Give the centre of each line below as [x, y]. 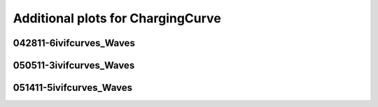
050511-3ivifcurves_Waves [74, 65]
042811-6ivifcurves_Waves [74, 43]
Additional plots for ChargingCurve [117, 18]
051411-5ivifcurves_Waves [73, 88]
